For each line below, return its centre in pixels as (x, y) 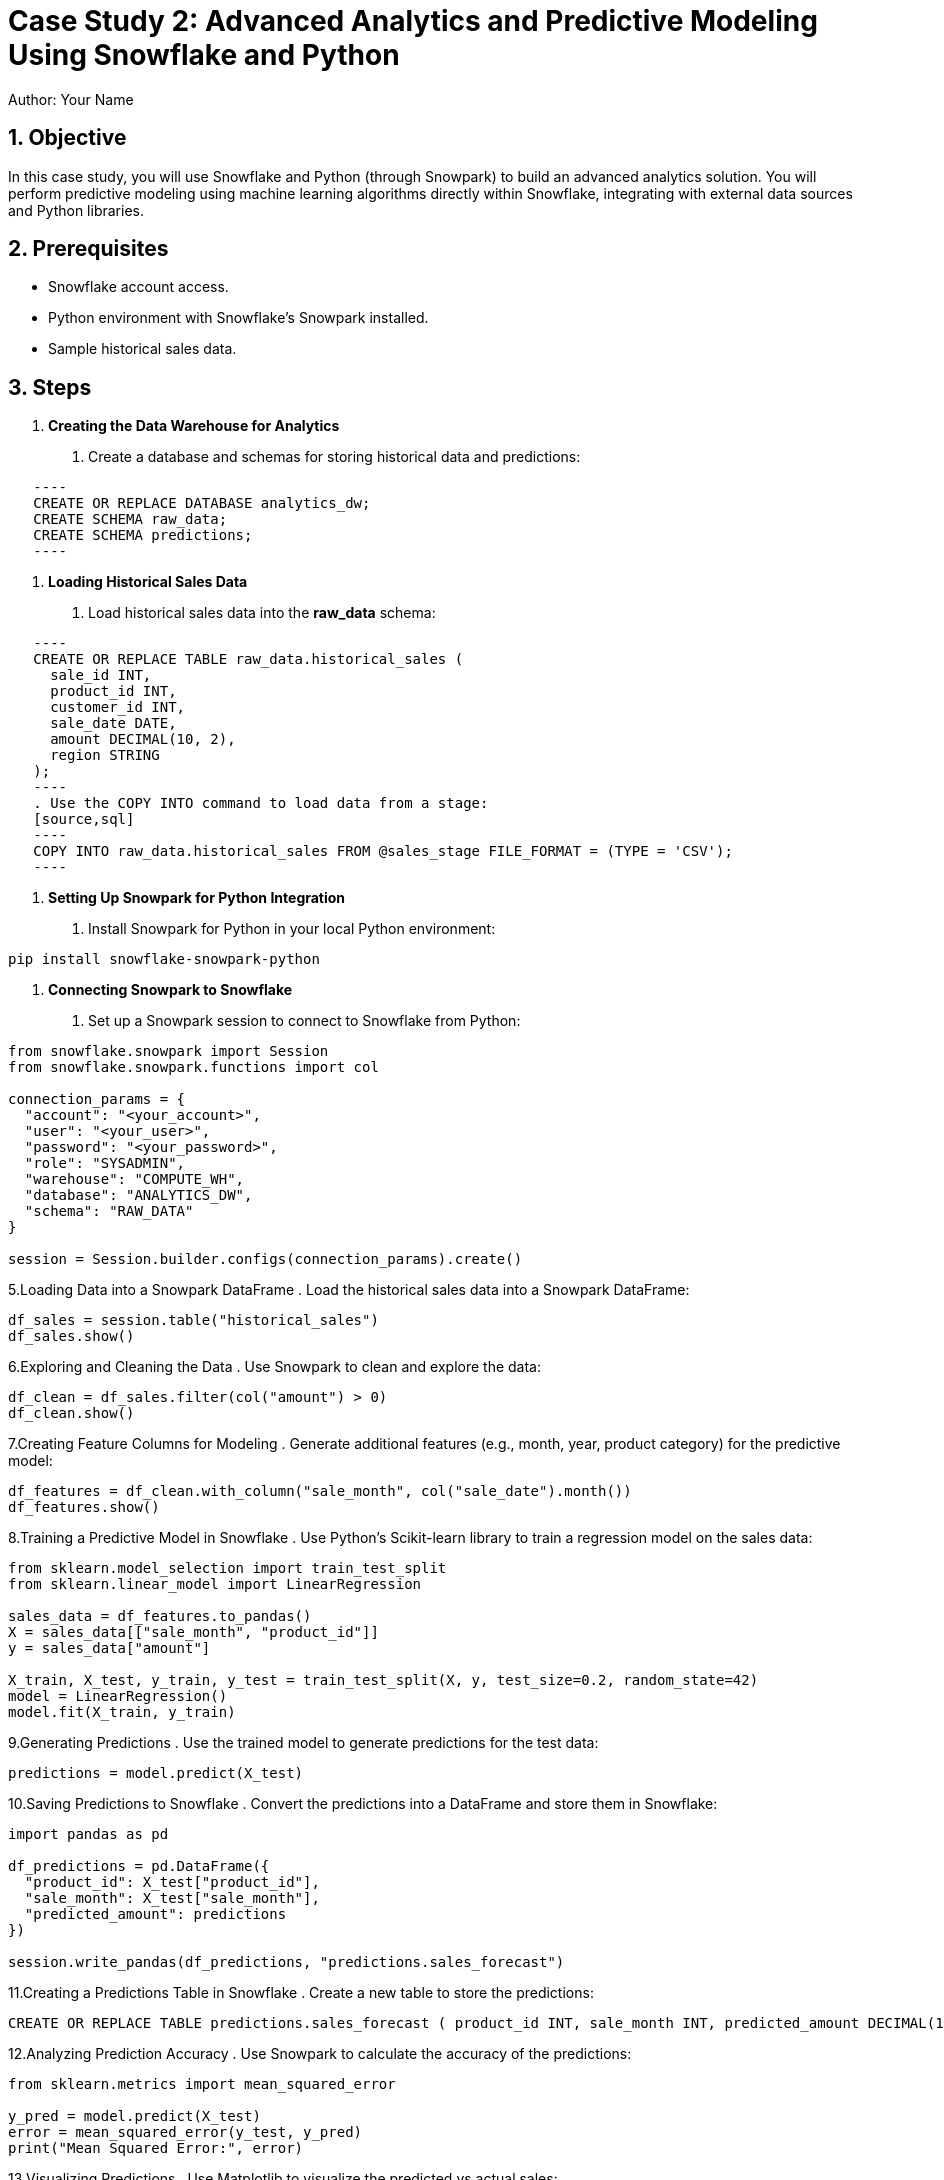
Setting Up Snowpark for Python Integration (197, 898)
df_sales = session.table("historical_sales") (193, 1320)
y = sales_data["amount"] (109, 1648)
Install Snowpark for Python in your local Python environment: (292, 929)
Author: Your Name (71, 99)
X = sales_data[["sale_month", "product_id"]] (193, 1632)
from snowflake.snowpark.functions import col (193, 1067)
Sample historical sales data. (142, 349)
